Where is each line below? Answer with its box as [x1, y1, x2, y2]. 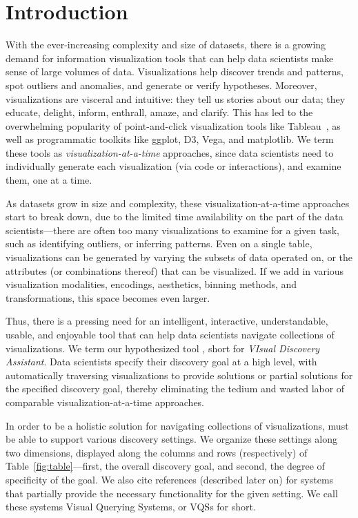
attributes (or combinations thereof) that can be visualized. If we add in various [6, 263, 344, 278]
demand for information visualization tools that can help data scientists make [6, 50, 334, 65]
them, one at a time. [6, 173, 92, 187]
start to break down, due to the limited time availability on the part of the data [6, 209, 344, 224]
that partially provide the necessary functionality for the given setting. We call [6, 486, 338, 500]
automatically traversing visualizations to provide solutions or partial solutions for [6, 367, 353, 382]
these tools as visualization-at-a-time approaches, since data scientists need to [6, 145, 334, 160]
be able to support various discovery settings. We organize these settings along [6, 432, 338, 446]
